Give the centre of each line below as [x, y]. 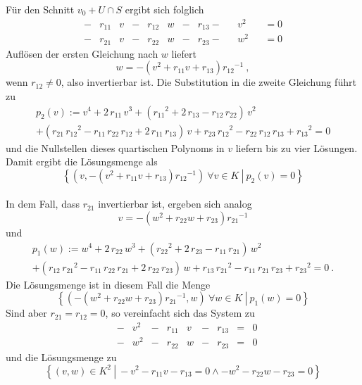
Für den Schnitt [40, 9]
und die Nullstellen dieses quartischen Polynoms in [115, 147]
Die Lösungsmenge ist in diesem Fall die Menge [108, 284]
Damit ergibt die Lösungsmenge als [82, 162]
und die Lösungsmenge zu [61, 356]
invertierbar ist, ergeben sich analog [175, 204]
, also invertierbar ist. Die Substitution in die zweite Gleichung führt [208, 82]
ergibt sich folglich [164, 9]
